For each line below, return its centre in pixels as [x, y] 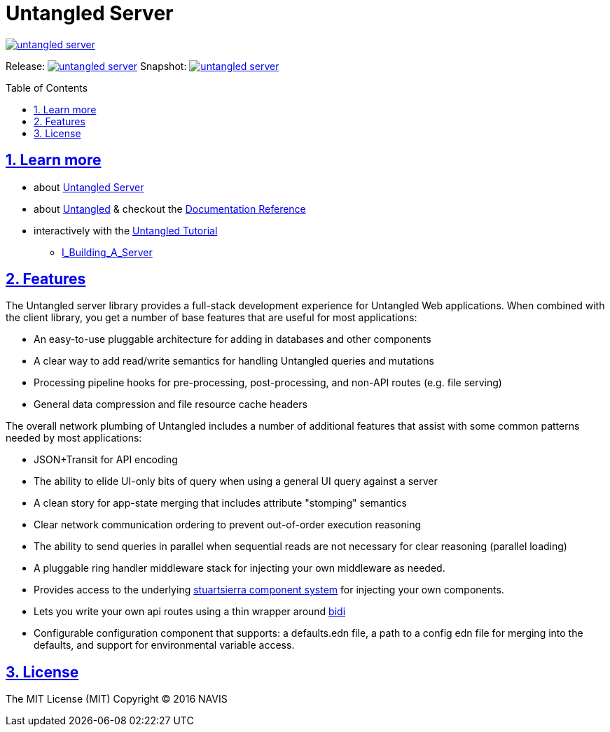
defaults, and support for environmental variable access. [164, 645]
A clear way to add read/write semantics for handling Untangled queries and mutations [234, 361]
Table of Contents [47, 87]
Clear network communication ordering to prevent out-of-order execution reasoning [228, 525]
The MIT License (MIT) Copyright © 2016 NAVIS [117, 699]
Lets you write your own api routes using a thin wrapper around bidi [190, 612]
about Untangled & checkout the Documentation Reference [170, 209]
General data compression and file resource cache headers [171, 404]
